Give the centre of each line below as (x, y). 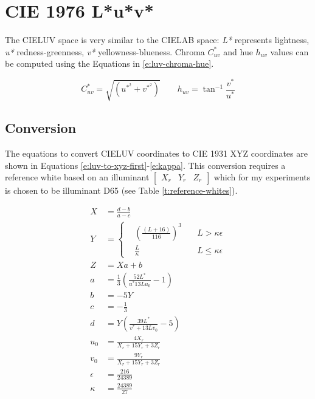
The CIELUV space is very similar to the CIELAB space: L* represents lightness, (157, 40)
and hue (238, 51)
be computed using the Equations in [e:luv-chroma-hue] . (109, 63)
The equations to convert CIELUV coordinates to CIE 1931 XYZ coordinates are (156, 153)
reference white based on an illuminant (77, 177)
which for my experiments (262, 177)
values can (289, 51)
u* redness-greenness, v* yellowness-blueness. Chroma (105, 51)
